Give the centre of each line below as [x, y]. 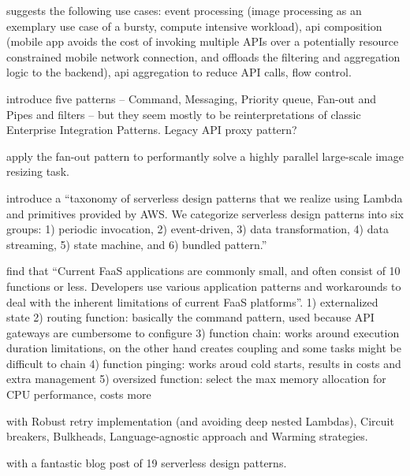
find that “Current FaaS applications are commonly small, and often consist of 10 [203, 271]
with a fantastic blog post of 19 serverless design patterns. [147, 462]
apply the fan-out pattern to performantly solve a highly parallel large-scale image [205, 156]
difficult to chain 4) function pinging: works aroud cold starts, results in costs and [204, 363]
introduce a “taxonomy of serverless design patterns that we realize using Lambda [205, 197]
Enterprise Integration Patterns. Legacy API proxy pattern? [152, 130]
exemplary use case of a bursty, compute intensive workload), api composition [194, 26]
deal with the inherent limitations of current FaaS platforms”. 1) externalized [192, 301]
